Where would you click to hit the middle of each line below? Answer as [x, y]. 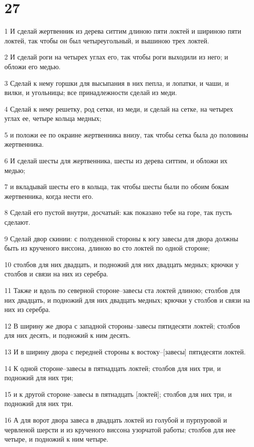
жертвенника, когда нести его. [49, 196]
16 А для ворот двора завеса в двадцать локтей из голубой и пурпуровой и [116, 419]
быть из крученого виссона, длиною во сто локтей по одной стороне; [107, 248]
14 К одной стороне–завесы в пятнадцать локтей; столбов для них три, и [113, 368]
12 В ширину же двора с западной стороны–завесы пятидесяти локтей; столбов [122, 325]
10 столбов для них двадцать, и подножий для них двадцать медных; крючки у [122, 264]
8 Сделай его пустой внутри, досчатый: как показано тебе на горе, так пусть [118, 212]
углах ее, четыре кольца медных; [53, 118]
